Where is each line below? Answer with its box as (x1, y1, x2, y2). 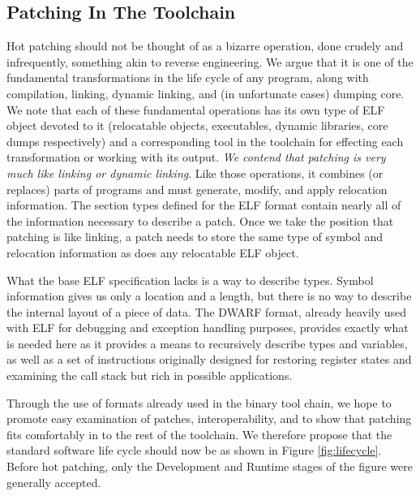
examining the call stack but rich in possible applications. (6, 367, 293, 384)
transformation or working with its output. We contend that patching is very (6, 149, 386, 166)
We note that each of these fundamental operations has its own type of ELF (6, 101, 385, 118)
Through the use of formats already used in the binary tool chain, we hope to (6, 394, 392, 411)
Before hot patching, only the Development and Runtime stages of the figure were (6, 458, 413, 475)
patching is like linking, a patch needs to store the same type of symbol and (6, 228, 383, 245)
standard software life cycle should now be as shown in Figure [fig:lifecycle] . (6, 442, 382, 459)
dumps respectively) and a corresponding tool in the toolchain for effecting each (6, 132, 404, 149)
